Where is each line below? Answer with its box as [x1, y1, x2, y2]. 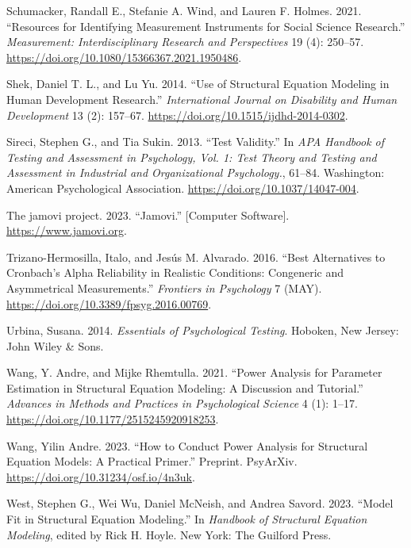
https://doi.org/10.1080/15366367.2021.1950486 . [6, 48, 242, 65]
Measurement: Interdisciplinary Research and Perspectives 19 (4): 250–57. [6, 33, 364, 50]
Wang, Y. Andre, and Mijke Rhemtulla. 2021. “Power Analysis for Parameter [6, 364, 382, 381]
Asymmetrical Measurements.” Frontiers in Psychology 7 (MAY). [6, 279, 322, 296]
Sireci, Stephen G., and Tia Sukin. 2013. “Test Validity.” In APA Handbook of [6, 133, 385, 150]
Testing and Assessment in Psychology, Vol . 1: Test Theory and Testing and [6, 148, 377, 165]
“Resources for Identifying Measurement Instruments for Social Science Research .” [6, 17, 405, 34]
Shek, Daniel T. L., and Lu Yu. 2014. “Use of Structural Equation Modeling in [6, 75, 390, 92]
